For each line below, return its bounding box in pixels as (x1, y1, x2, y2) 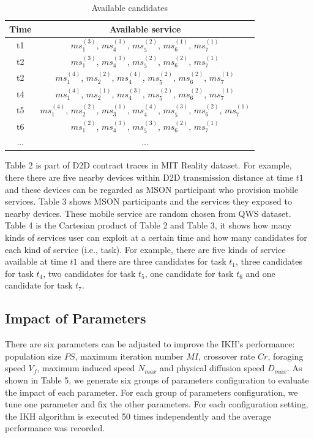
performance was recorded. (5, 421, 105, 434)
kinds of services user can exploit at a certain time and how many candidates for (5, 231, 307, 243)
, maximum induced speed (37, 361, 135, 374)
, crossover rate (198, 349, 255, 362)
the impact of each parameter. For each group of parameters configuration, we (5, 385, 298, 398)
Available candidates (91, 1, 168, 13)
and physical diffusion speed (160, 361, 265, 374)
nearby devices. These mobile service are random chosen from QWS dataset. (5, 206, 291, 219)
